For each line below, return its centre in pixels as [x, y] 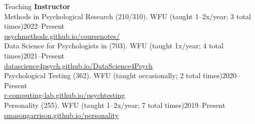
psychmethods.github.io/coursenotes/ [62, 36]
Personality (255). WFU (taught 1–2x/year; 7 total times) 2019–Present [115, 105]
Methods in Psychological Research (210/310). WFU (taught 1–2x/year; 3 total [128, 16]
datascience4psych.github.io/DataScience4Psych [79, 65]
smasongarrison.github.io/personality [62, 115]
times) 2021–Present [34, 55]
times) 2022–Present [34, 26]
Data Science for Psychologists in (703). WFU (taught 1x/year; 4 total [114, 46]
